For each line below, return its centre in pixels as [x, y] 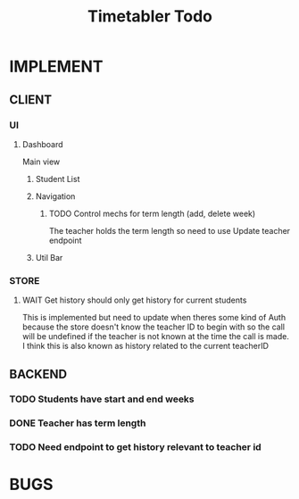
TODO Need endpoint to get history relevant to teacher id [135, 447]
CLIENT [31, 100]
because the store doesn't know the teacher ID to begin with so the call [154, 327]
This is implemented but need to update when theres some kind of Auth [154, 318]
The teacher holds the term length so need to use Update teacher [170, 230]
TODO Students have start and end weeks [102, 399]
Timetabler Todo [150, 17]
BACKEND [38, 374]
